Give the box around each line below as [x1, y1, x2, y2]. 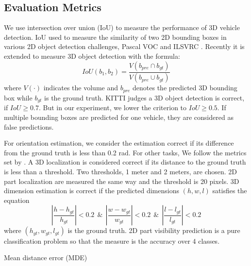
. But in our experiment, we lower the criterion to [38, 102, 187, 113]
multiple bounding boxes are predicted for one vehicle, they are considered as [4, 112, 234, 122]
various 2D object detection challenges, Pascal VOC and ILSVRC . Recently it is [4, 41, 245, 51]
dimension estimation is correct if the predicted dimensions [4, 185, 179, 196]
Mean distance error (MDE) [4, 252, 87, 262]
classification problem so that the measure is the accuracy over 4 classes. [4, 236, 220, 246]
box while [4, 92, 33, 102]
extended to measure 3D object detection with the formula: [4, 50, 180, 61]
